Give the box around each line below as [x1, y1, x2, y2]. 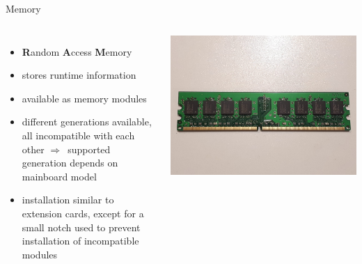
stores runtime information [22, 68, 136, 82]
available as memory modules [22, 91, 147, 105]
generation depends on [22, 155, 118, 170]
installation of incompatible [22, 233, 139, 248]
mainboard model [22, 169, 97, 183]
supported [68, 141, 111, 156]
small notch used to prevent [22, 219, 141, 234]
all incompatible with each [22, 127, 135, 142]
